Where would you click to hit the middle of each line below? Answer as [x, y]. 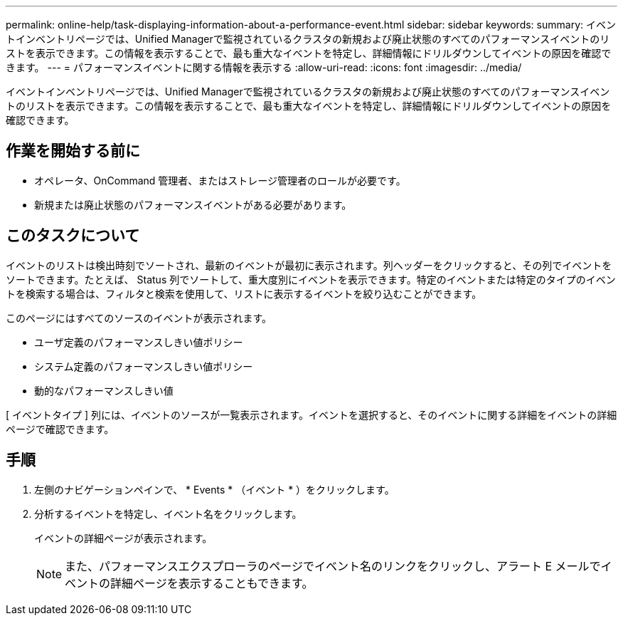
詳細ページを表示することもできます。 [212, 583]
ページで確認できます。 [60, 429]
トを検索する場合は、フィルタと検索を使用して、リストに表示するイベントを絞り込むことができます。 [244, 293]
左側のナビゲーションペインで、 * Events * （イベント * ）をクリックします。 [214, 489]
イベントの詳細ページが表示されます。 [123, 538]
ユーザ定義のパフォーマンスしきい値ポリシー [139, 342]
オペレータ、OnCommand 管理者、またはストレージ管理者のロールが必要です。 [220, 180]
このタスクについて [73, 236]
